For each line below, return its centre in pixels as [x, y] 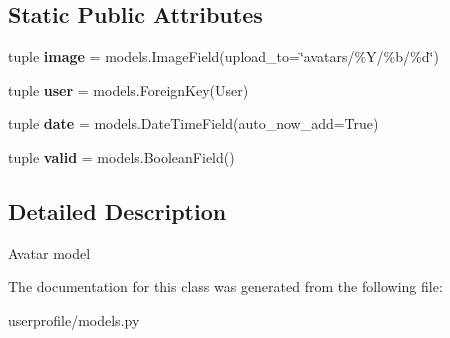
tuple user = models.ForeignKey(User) [128, 89]
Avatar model [49, 252]
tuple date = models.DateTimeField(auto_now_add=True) [193, 123]
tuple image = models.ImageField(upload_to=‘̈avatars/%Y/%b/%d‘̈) [223, 56]
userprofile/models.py [74, 319]
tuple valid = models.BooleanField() [121, 156]
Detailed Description [117, 210]
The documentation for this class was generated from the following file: [225, 286]
